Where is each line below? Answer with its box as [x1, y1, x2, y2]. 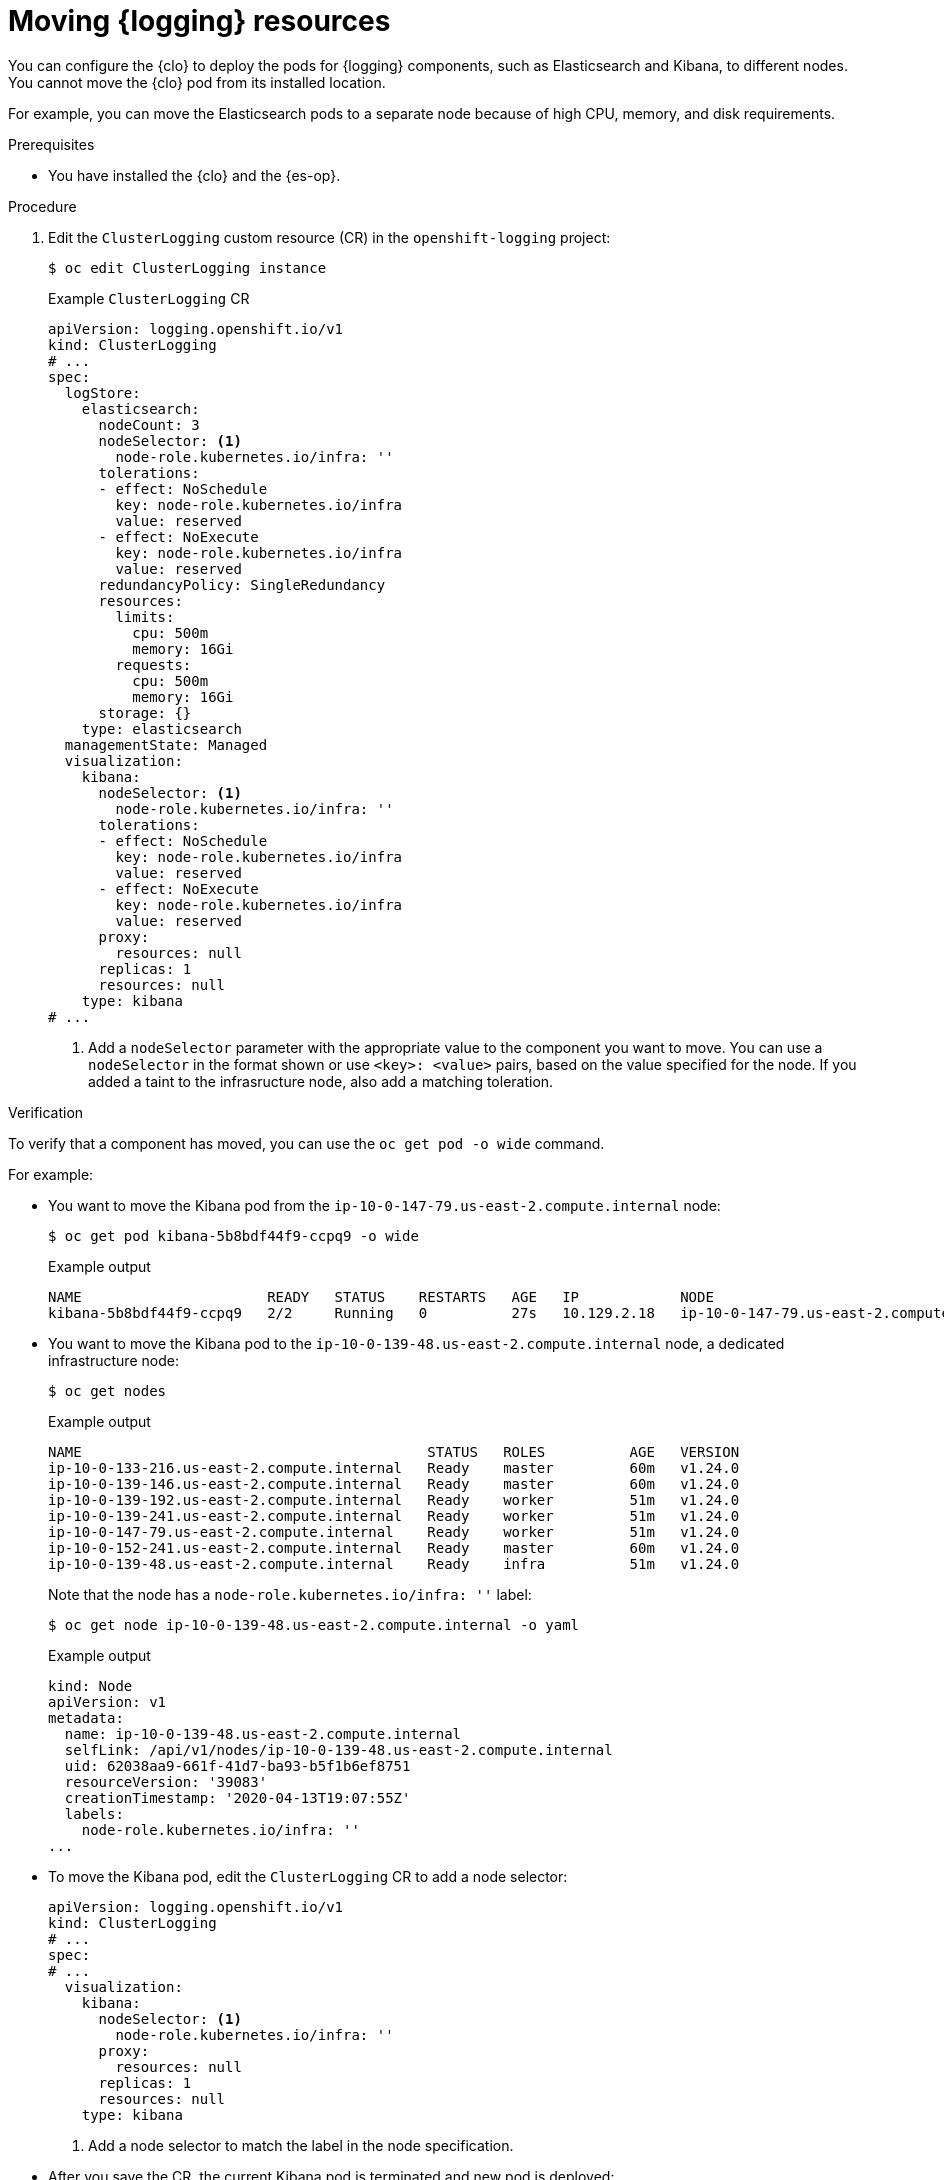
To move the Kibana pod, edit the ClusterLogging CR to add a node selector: [48, 1867, 568, 1885]
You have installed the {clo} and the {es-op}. [48, 166, 341, 184]
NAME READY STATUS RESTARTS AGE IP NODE [48, 1288, 714, 1305]
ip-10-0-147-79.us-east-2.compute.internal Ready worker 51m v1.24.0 [48, 1523, 740, 1540]
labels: [64, 1805, 124, 1822]
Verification [8, 1103, 84, 1121]
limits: [115, 608, 175, 625]
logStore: [64, 384, 141, 401]
